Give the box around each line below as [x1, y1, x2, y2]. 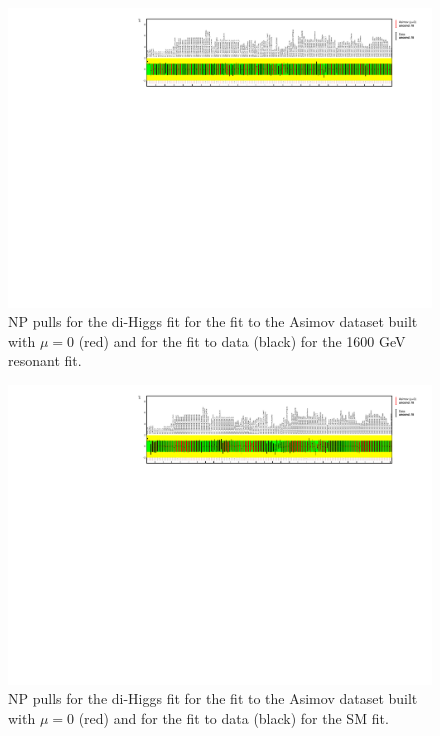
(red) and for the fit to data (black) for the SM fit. [78, 707, 389, 728]
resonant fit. [8, 350, 82, 371]
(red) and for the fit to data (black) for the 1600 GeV [78, 330, 406, 351]
